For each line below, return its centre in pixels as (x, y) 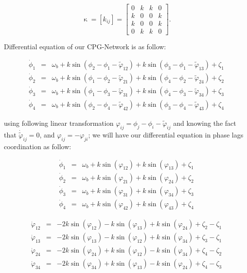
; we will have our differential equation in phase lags (166, 134)
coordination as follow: (38, 146)
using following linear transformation (59, 123)
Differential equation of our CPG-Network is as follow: (85, 47)
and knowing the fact (205, 123)
